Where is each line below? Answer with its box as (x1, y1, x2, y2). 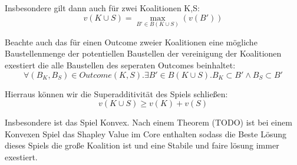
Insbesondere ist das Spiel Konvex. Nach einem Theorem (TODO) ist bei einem (5, 116, 292, 128)
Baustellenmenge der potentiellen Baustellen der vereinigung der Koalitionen (5, 47, 282, 60)
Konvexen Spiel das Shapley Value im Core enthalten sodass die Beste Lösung (5, 127, 287, 140)
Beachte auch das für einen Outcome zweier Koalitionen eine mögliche (5, 35, 258, 48)
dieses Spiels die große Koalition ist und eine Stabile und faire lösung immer (5, 139, 279, 151)
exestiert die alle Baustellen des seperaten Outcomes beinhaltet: (5, 59, 236, 71)
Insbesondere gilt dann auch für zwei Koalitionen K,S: (5, 2, 200, 14)
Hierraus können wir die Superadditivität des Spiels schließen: (5, 87, 228, 100)
